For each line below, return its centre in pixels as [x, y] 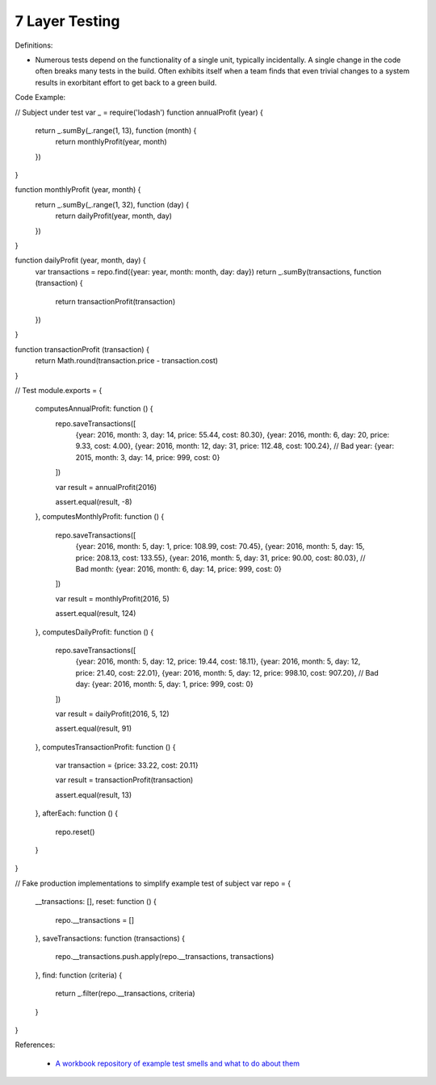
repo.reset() [75, 832]
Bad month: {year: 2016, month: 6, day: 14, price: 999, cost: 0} [179, 569]
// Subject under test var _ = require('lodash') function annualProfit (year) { [139, 112]
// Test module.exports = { [59, 390]
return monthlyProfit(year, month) [111, 142]
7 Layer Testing [67, 21]
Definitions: [34, 45]
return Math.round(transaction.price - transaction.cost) [126, 361]
